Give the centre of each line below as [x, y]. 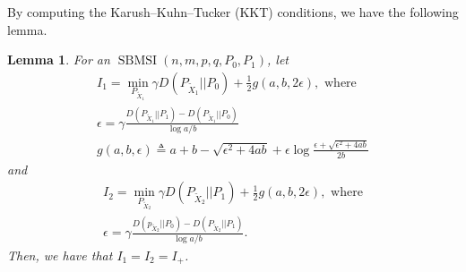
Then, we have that [60, 255]
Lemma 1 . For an [59, 59]
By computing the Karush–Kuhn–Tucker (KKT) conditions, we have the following [233, 12]
